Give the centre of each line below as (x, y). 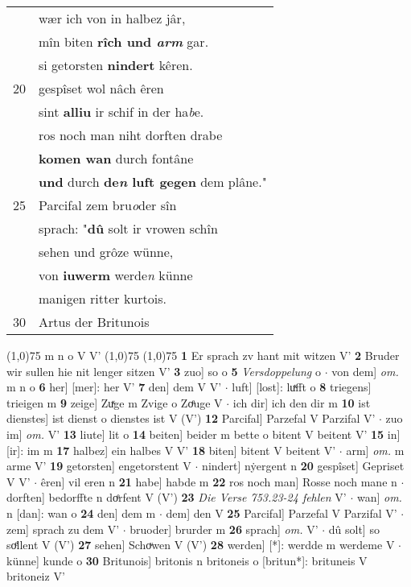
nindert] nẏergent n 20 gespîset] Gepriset (303, 466)
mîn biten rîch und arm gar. (124, 41)
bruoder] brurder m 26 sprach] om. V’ (224, 529)
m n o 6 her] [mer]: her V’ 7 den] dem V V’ (114, 387)
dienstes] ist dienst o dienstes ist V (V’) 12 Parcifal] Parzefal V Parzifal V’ (191, 418)
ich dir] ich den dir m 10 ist (302, 402)
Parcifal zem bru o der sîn (108, 205)
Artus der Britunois (94, 322)
